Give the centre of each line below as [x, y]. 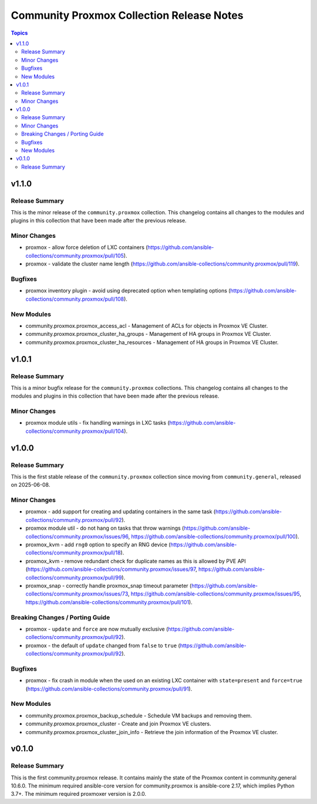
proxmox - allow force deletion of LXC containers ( [87, 247]
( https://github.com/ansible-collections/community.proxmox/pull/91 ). [109, 689]
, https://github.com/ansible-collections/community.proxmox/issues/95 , [215, 594]
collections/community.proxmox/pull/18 [73, 553]
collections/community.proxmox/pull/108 [75, 299]
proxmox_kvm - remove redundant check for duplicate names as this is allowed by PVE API [136, 561]
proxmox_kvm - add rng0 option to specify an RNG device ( [98, 545]
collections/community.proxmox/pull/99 [74, 577]
